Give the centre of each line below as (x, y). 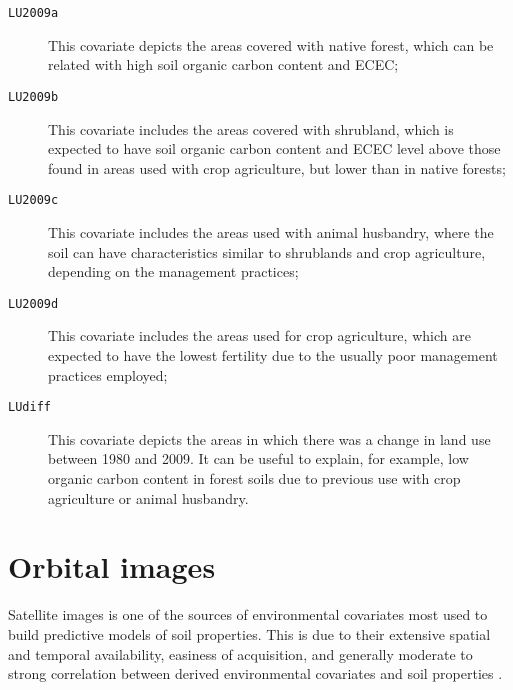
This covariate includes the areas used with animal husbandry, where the (271, 231)
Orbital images (112, 566)
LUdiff (29, 407)
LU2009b (33, 96)
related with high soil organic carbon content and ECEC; (223, 64)
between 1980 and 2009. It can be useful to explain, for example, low (258, 458)
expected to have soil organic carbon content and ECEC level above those (274, 148)
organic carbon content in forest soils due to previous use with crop (254, 478)
